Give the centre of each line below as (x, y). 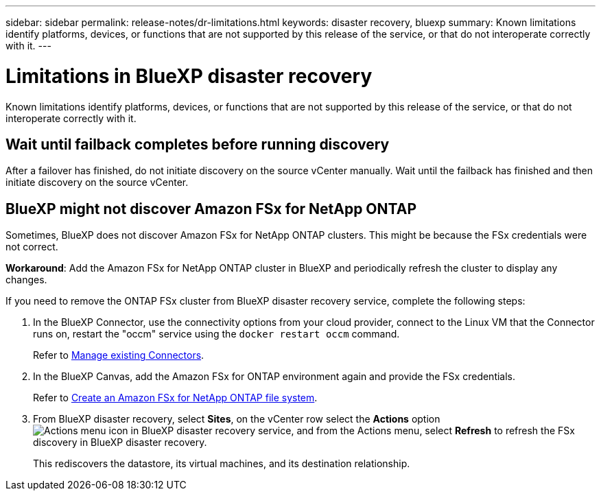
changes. (26, 280)
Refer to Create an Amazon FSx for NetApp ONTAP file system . (175, 398)
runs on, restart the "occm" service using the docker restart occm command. (216, 334)
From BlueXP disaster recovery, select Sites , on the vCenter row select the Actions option (237, 419)
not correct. (32, 247)
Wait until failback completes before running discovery (198, 144)
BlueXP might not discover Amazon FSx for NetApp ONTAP (211, 209)
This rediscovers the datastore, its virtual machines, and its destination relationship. (222, 464)
